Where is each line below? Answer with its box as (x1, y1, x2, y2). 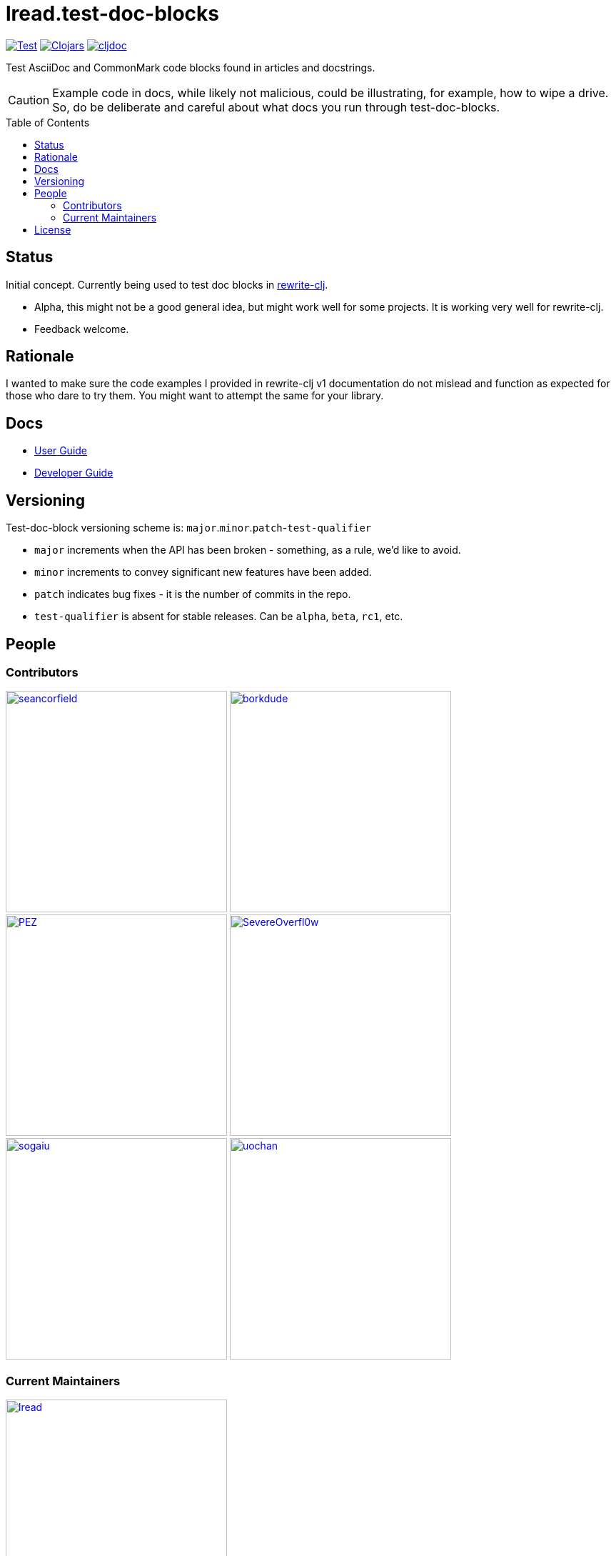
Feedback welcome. (34, 322, 129, 335)
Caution (8, 92, 50, 107)
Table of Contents (6, 116, 90, 129)
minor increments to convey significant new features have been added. (34, 566, 372, 579)
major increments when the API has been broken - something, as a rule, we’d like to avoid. (34, 544, 461, 557)
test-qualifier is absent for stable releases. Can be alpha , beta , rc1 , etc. (34, 610, 403, 623)
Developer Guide (34, 467, 113, 479)
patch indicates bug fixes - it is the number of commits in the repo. (34, 588, 351, 601)
